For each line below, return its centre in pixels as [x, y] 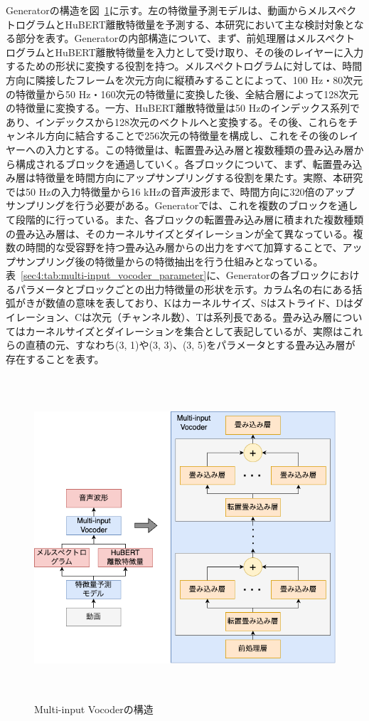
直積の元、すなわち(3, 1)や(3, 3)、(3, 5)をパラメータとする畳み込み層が [190, 345]
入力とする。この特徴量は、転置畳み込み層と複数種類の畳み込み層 [199, 149]
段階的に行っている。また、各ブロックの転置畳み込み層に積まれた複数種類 [189, 219]
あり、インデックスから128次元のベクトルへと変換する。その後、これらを [177, 121]
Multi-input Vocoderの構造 [94, 709]
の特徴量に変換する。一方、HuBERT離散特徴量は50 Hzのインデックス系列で [183, 108]
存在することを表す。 [55, 358]
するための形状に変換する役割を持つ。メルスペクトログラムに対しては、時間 [184, 66]
